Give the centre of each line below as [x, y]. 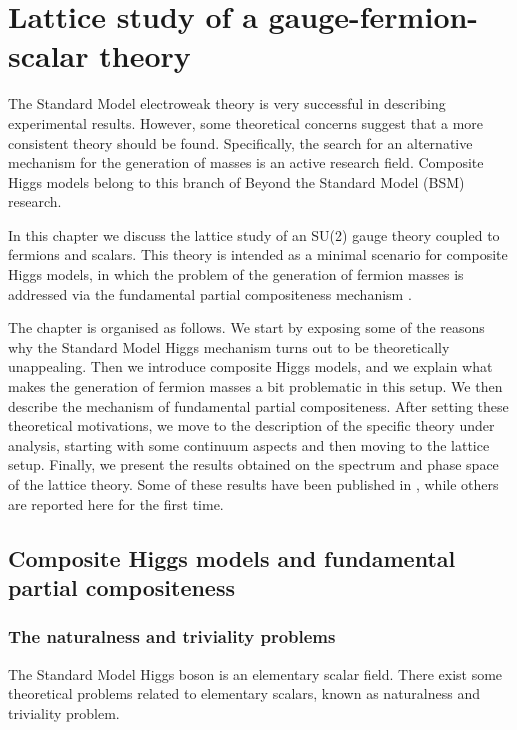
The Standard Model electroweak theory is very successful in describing [227, 103]
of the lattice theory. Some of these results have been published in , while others [253, 484]
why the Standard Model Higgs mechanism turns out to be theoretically [229, 346]
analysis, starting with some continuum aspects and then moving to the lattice [249, 444]
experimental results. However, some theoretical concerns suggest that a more [246, 122]
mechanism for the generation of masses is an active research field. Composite [246, 162]
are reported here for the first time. [116, 503]
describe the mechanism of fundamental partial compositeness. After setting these [258, 405]
